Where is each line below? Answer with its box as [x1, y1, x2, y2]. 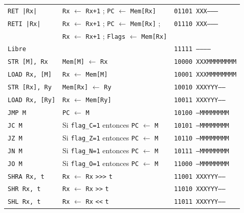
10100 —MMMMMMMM [174, 109, 229, 116]
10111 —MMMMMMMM [174, 147, 229, 155]
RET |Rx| [8, 7, 37, 15]
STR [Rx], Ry [8, 84, 52, 91]
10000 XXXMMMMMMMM [174, 58, 237, 66]
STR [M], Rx [8, 58, 48, 66]
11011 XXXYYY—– [174, 198, 226, 206]
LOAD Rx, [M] [8, 71, 52, 79]
